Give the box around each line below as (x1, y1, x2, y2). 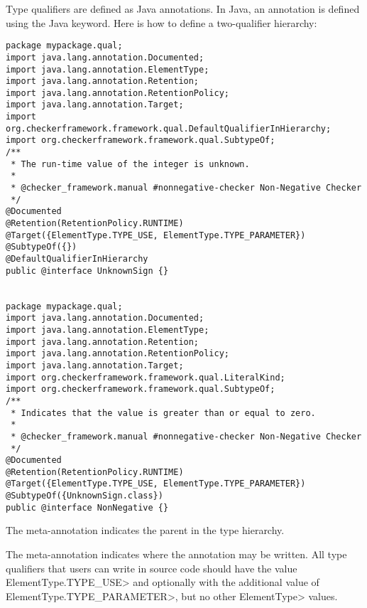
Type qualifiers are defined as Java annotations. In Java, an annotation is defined (6, 1, 360, 16)
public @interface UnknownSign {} (6, 265, 169, 276)
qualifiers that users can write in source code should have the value (6, 560, 297, 575)
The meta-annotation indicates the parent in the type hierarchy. (6, 523, 285, 538)
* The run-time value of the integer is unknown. (11, 159, 250, 169)
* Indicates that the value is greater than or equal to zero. (11, 407, 316, 418)
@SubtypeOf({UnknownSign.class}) (6, 491, 163, 501)
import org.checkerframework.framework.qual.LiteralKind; (6, 372, 285, 383)
